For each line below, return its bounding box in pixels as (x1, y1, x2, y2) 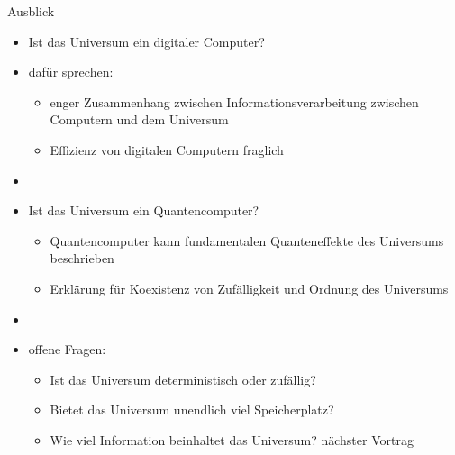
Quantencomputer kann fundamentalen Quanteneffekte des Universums (50, 231, 444, 250)
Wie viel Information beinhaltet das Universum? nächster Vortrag (50, 430, 414, 449)
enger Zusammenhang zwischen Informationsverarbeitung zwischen (50, 92, 419, 111)
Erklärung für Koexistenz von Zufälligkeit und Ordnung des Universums (50, 278, 449, 297)
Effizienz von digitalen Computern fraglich (50, 140, 284, 159)
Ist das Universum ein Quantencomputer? (28, 201, 259, 220)
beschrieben (50, 249, 114, 268)
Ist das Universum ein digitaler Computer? (28, 32, 265, 50)
